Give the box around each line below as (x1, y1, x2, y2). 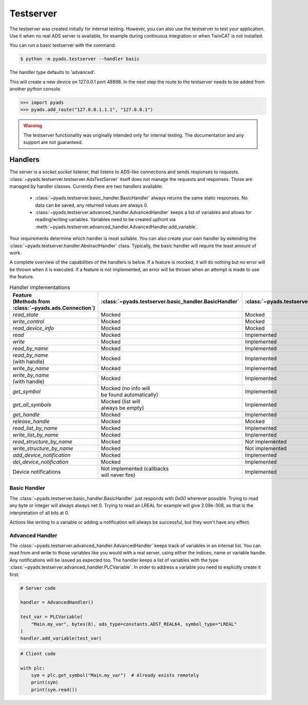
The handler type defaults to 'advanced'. (9, 69, 95, 76)
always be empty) (101, 404, 144, 411)
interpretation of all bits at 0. (9, 510, 69, 516)
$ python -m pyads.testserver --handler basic (20, 56, 140, 62)
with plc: (20, 665, 45, 671)
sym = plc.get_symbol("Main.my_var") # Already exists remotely (31, 673, 199, 678)
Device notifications (12, 468, 61, 475)
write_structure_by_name (12, 445, 73, 452)
